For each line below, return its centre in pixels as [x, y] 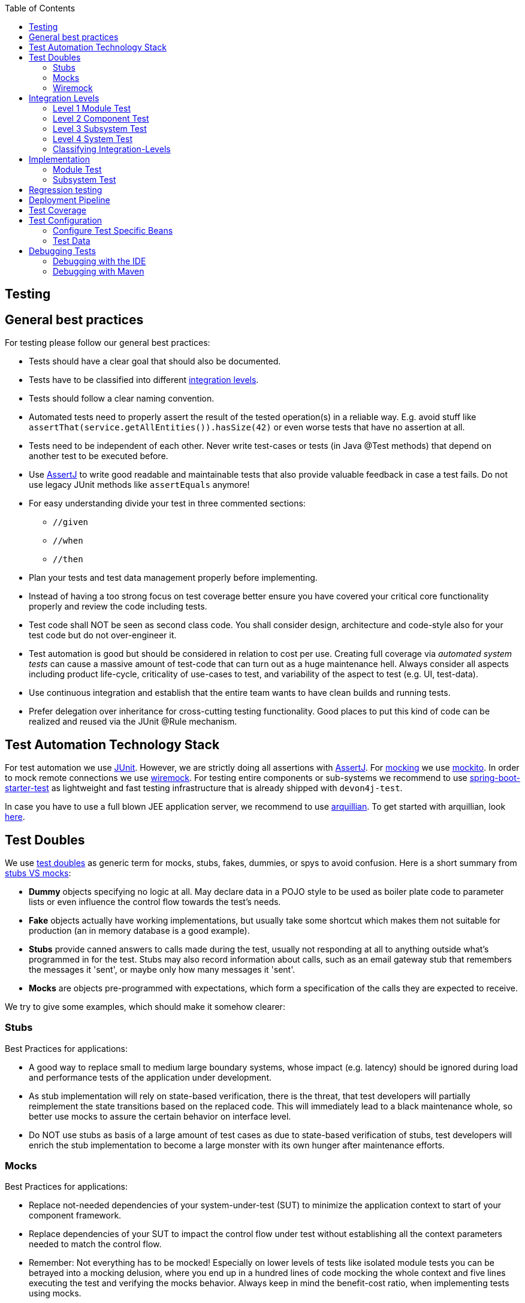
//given [71, 522]
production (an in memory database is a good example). [139, 930]
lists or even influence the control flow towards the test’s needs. [155, 901]
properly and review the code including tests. [118, 607]
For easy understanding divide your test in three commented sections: [167, 503]
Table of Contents [40, 8]
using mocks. [55, 1293]
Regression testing [66, 190]
